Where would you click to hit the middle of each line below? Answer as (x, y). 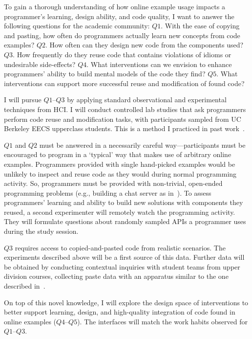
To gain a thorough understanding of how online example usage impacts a (115, 6)
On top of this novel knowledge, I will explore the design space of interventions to (126, 302)
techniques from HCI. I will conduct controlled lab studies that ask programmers (125, 109)
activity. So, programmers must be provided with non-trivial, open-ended (113, 183)
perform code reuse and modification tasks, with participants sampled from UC (123, 119)
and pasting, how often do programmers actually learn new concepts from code (122, 35)
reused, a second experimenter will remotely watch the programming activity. (120, 212)
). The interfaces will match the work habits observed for (162, 321)
